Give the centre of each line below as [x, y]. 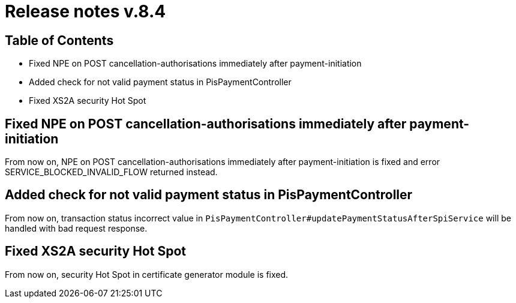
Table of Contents [59, 40]
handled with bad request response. [76, 228]
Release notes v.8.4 [85, 11]
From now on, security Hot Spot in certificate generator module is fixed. [147, 274]
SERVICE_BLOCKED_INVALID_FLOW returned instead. [111, 172]
